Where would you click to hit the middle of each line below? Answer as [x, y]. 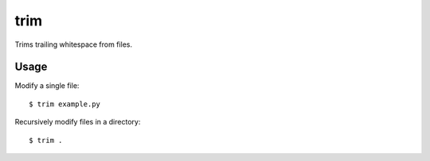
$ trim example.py [65, 104]
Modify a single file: [47, 86]
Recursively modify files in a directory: [78, 122]
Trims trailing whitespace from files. [74, 44]
